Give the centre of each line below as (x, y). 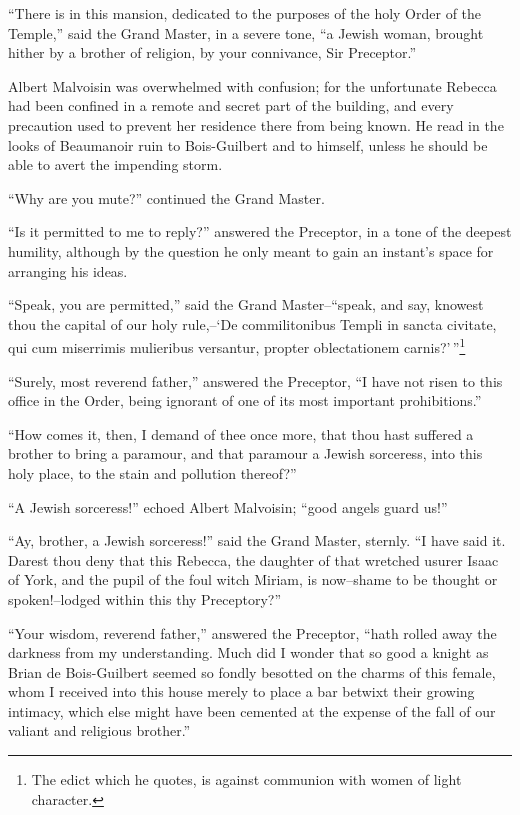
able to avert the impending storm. (115, 164)
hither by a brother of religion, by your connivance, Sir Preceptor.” (212, 52)
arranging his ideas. (68, 270)
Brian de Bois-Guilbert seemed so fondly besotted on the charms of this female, (252, 671)
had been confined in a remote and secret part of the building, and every (231, 105)
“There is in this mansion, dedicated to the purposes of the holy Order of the (245, 13)
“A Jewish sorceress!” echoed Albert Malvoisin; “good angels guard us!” (228, 506)
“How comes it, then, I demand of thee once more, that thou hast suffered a (241, 433)
